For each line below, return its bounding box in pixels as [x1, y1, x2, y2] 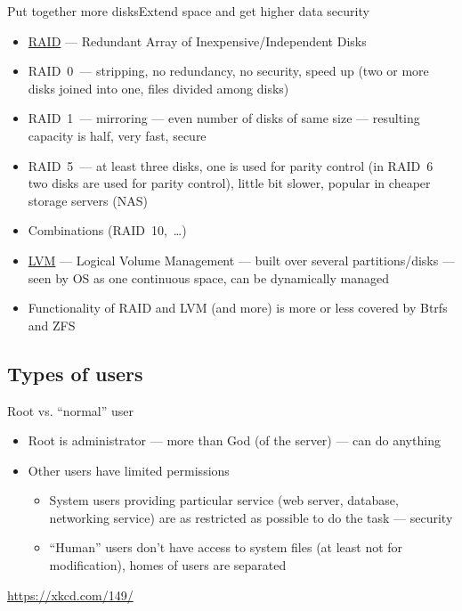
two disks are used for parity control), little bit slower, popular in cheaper [28, 174, 431, 192]
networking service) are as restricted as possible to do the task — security [49, 508, 453, 526]
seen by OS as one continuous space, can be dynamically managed [28, 268, 389, 287]
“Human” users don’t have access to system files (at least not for [49, 538, 403, 557]
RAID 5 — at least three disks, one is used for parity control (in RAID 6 [28, 156, 434, 175]
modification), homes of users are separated [49, 556, 287, 574]
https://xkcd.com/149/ [7, 585, 134, 604]
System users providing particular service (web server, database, [49, 491, 399, 509]
